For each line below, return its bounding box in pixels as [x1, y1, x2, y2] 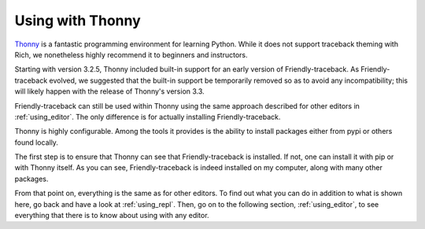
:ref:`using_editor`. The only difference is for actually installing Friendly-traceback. [14, 112, 281, 121]
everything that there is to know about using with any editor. [14, 211, 209, 220]
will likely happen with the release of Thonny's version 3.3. [14, 87, 205, 96]
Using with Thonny [14, 12, 141, 29]
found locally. [14, 138, 59, 147]
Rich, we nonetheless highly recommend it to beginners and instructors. [14, 50, 248, 59]
